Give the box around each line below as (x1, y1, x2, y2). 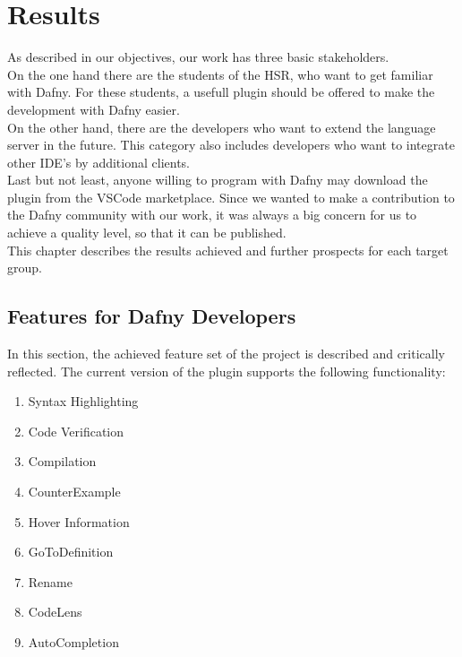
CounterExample (28, 482, 121, 501)
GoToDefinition (28, 542, 114, 561)
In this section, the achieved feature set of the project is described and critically (7, 344, 445, 363)
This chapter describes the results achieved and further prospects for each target (7, 240, 449, 259)
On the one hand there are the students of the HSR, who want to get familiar (7, 65, 433, 83)
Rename (28, 572, 73, 591)
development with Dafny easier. (7, 99, 180, 118)
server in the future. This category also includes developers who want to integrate (7, 135, 455, 154)
